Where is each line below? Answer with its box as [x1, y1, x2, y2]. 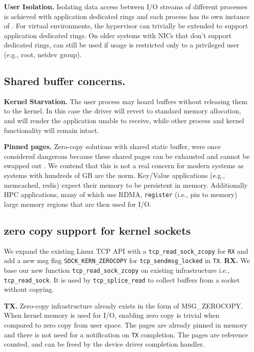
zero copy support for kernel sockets [4, 222, 191, 238]
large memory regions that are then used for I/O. [4, 198, 151, 209]
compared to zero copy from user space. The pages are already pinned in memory [4, 319, 248, 330]
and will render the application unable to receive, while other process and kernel [4, 115, 244, 125]
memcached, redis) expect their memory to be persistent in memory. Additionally [4, 179, 248, 190]
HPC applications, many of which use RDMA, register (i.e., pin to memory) [4, 189, 237, 199]
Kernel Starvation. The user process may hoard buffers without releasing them [4, 96, 248, 106]
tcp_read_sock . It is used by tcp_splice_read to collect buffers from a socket [4, 274, 240, 285]
